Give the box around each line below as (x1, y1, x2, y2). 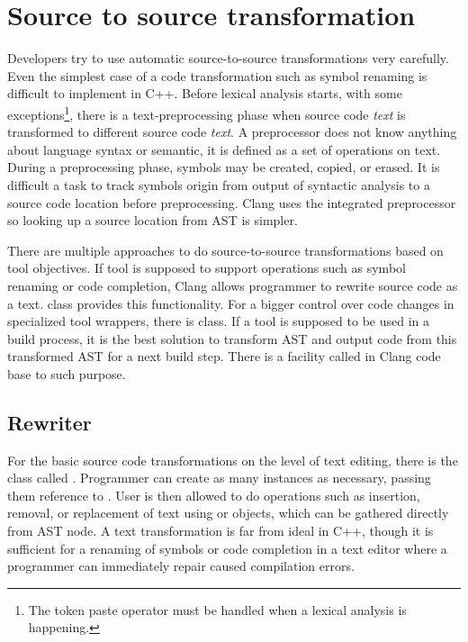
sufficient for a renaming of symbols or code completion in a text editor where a (7, 538, 447, 557)
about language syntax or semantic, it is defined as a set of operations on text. (7, 140, 441, 158)
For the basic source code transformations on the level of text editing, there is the (7, 450, 458, 469)
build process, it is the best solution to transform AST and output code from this (7, 329, 457, 348)
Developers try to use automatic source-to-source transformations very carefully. (7, 49, 449, 68)
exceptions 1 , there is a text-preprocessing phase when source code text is (7, 102, 406, 123)
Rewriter (7, 408, 92, 436)
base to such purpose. (7, 364, 126, 383)
